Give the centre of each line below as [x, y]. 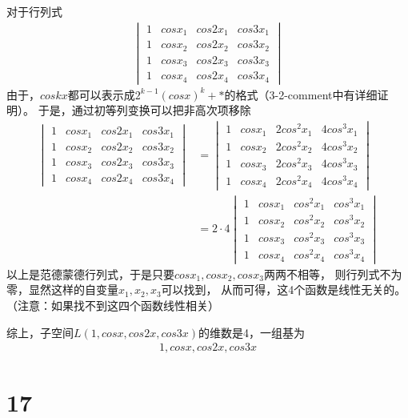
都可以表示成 [101, 94]
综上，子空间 [40, 332]
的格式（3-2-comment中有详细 [301, 94]
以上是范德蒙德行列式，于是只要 [90, 273]
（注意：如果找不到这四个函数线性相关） [113, 305]
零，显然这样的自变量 [62, 289]
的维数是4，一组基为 [252, 332]
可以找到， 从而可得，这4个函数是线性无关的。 [284, 289]
